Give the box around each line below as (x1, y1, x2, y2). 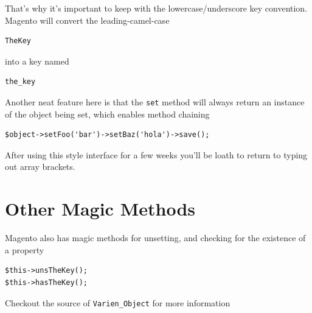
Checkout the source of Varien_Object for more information (5, 296, 231, 309)
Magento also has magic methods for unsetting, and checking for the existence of (5, 231, 306, 244)
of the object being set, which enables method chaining (5, 107, 210, 120)
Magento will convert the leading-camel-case (5, 13, 170, 26)
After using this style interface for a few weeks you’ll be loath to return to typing (5, 148, 308, 161)
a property (5, 243, 44, 256)
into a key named (5, 54, 69, 67)
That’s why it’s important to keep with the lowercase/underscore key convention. (5, 2, 308, 14)
